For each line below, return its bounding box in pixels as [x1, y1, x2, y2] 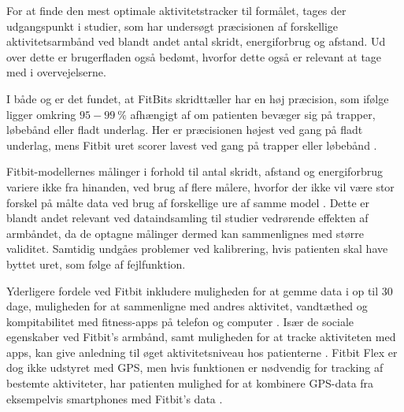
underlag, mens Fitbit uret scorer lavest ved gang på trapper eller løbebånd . [6, 136, 377, 153]
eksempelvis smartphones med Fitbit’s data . [6, 390, 223, 406]
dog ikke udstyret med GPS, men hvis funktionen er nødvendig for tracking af [6, 359, 384, 376]
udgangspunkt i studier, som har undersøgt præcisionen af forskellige [6, 17, 339, 34]
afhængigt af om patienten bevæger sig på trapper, [130, 106, 376, 122]
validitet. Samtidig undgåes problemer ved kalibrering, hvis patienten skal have [6, 240, 388, 257]
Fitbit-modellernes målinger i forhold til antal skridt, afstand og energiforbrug [6, 163, 383, 180]
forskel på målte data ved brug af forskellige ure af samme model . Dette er [6, 194, 370, 210]
